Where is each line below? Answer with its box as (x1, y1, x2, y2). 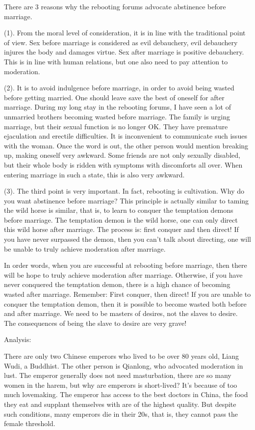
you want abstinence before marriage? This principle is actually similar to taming (4, 195, 249, 205)
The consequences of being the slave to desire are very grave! (4, 317, 187, 328)
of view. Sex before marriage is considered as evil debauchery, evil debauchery (4, 37, 238, 47)
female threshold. (4, 418, 55, 429)
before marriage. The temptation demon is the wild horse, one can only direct (4, 214, 238, 225)
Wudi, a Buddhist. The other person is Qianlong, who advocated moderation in (4, 360, 243, 371)
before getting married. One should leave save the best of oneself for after (4, 92, 225, 102)
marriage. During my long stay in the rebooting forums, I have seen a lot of (4, 102, 231, 112)
